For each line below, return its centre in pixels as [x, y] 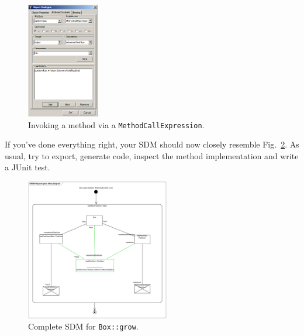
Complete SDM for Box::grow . [83, 326]
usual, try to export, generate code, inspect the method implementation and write [152, 155]
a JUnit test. [27, 167]
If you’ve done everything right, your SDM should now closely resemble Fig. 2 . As [152, 144]
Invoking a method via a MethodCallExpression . [116, 124]
